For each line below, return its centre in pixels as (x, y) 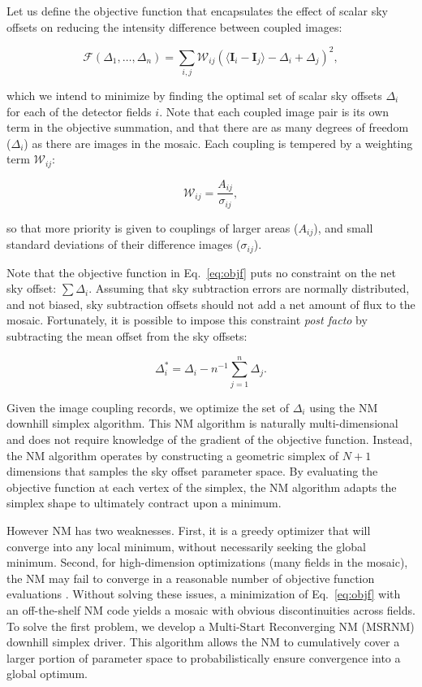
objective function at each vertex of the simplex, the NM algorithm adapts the (202, 487)
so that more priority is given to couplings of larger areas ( (153, 227)
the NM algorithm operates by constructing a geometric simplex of (173, 455)
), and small (343, 227)
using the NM (344, 407)
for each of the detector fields (79, 111)
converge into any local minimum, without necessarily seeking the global (186, 546)
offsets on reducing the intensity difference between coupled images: (174, 26)
